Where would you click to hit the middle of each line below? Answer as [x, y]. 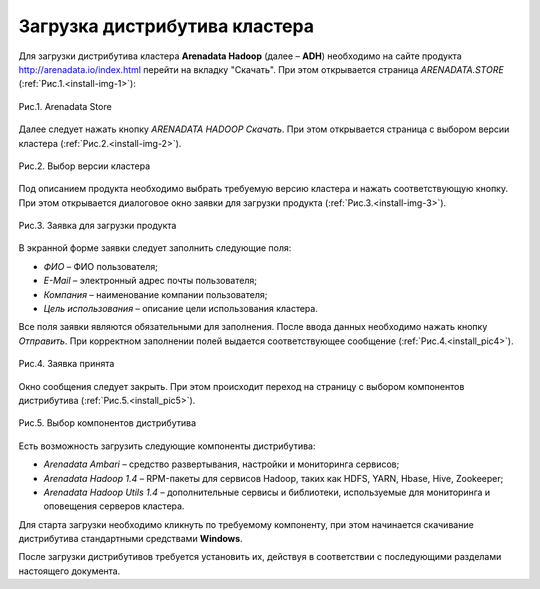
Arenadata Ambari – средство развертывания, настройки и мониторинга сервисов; [221, 464]
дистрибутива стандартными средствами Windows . [131, 539]
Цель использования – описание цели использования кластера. [181, 309]
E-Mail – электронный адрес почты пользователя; [150, 281]
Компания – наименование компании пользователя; [155, 294]
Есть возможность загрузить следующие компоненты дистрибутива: [167, 446]
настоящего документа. [69, 571]
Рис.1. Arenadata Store [65, 106]
